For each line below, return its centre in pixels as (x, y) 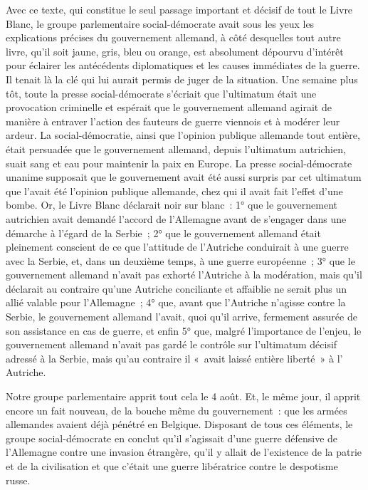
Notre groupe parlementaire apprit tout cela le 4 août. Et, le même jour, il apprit (183, 396)
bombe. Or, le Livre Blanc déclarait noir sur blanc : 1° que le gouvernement (172, 205)
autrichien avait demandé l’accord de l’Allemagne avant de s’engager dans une (176, 218)
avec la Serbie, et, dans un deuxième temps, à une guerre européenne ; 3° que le (180, 260)
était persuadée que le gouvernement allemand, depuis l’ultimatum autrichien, (176, 148)
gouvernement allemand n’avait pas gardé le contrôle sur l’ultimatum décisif (172, 344)
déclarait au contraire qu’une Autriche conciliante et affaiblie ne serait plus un (177, 288)
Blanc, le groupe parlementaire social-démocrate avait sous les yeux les (160, 23)
